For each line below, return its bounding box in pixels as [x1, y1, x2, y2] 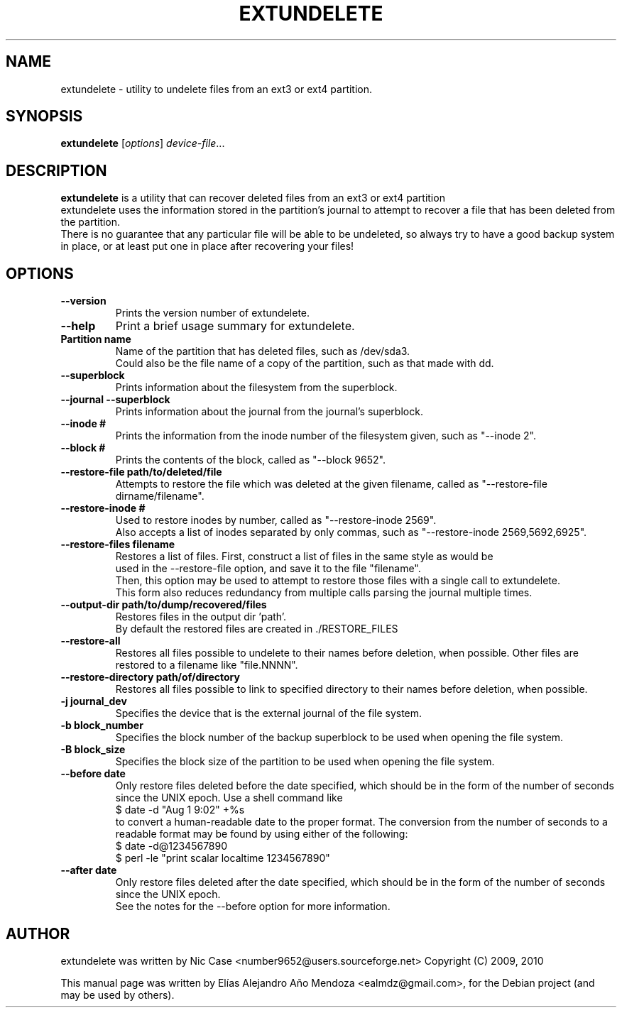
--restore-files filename [60, 538, 175, 551]
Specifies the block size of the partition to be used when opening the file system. [115, 755, 495, 768]
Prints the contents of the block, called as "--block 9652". [115, 454, 386, 466]
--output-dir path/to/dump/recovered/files [60, 598, 267, 611]
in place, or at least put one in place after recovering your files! [60, 240, 354, 253]
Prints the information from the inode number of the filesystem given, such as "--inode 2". [115, 429, 536, 442]
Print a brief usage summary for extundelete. [115, 319, 355, 334]
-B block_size [60, 743, 126, 756]
